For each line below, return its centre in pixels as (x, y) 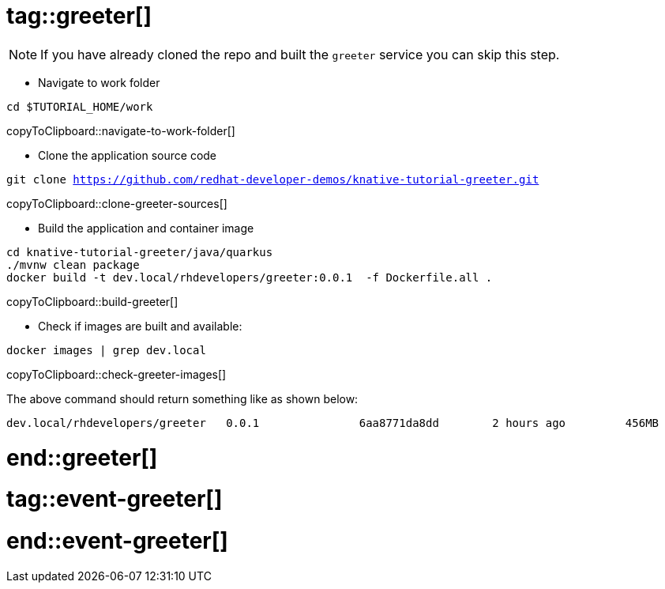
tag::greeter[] (79, 16)
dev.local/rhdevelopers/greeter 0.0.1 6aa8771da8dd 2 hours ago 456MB (333, 423)
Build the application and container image (146, 228)
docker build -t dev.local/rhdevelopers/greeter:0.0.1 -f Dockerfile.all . (250, 277)
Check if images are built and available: (140, 326)
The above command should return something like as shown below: (182, 398)
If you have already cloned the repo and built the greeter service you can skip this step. (300, 54)
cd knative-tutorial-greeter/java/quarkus (140, 252)
